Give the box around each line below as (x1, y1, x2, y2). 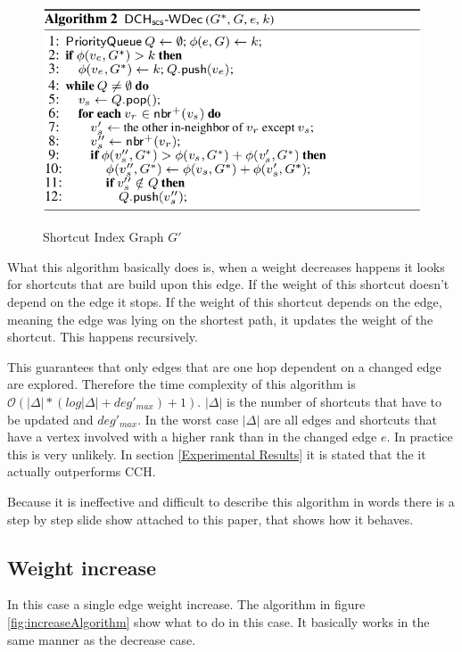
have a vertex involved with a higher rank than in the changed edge (7, 427, 377, 446)
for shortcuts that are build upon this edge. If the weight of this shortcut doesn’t (7, 275, 450, 293)
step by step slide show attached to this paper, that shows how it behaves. (7, 509, 414, 528)
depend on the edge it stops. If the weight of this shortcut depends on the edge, (7, 293, 442, 311)
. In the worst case (137, 409, 239, 428)
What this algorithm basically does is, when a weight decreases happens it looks (7, 257, 445, 276)
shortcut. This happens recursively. (7, 327, 198, 346)
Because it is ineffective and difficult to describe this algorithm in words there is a (7, 492, 455, 510)
